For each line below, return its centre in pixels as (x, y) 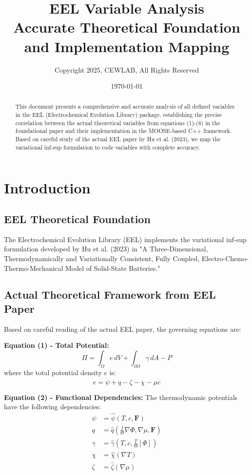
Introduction (47, 188)
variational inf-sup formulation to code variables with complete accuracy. (108, 147)
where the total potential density (53, 372)
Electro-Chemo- (225, 258)
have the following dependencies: (53, 407)
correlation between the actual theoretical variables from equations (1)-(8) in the (118, 123)
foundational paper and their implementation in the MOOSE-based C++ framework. (124, 131)
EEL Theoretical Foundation (77, 219)
